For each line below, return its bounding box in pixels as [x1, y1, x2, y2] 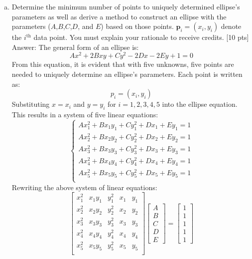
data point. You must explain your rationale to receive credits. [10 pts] [33, 32, 249, 42]
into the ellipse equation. [162, 99, 238, 109]
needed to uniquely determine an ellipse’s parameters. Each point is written [11, 69, 243, 79]
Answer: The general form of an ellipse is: [11, 41, 139, 52]
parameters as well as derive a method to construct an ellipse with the [11, 11, 227, 21]
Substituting [11, 99, 50, 109]
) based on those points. [101, 21, 174, 31]
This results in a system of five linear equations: [11, 109, 158, 120]
